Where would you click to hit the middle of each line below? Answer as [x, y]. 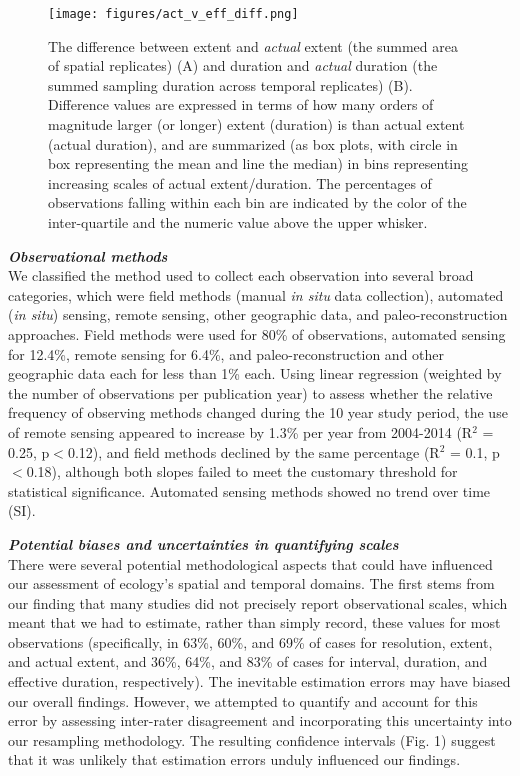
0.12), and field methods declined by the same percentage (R [253, 451]
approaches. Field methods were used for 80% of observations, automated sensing [257, 333]
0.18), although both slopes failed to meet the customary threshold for [242, 471]
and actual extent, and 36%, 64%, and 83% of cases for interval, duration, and [248, 661]
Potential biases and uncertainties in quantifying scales [203, 543]
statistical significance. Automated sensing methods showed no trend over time [249, 490]
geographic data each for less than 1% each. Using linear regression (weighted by [255, 373]
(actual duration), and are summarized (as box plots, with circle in [253, 143]
